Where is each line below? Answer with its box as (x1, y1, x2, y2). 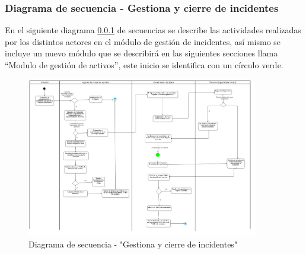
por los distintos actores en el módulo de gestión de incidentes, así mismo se (5, 35, 281, 47)
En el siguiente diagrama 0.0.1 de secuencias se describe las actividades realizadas (5, 24, 301, 36)
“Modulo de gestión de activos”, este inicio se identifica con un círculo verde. (5, 59, 283, 71)
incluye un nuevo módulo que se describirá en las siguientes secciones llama (5, 47, 278, 59)
